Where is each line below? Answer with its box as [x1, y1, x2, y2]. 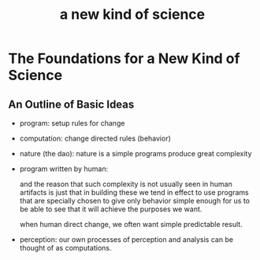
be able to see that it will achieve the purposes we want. [19, 204, 202, 214]
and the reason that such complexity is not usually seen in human [19, 179, 232, 189]
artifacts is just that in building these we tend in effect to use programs [19, 188, 250, 197]
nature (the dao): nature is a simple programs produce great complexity [19, 149, 252, 158]
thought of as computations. [19, 244, 112, 252]
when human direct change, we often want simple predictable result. [19, 220, 243, 229]
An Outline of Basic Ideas [8, 97, 135, 111]
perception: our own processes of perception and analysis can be [19, 235, 234, 244]
